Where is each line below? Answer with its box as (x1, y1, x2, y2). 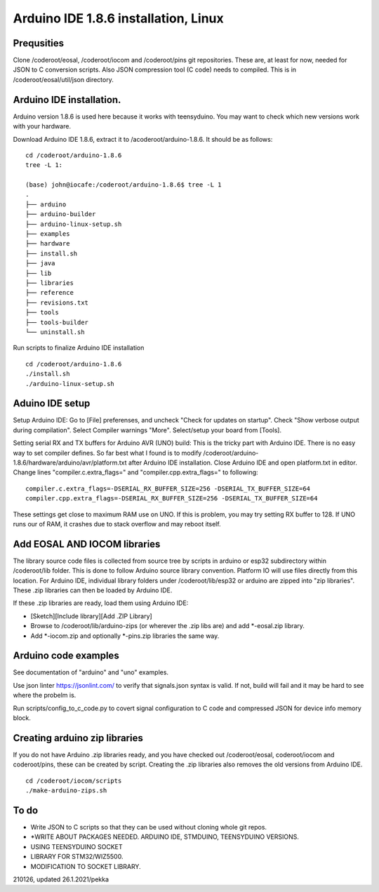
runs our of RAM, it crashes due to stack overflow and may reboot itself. (13, 519, 221, 528)
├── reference (25, 288, 74, 297)
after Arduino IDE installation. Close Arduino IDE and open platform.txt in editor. (128, 458, 357, 467)
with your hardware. (13, 122, 72, 131)
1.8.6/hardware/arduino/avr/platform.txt (13, 458, 127, 467)
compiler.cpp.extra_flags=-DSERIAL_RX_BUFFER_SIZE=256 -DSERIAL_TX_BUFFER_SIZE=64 (25, 495, 318, 502)
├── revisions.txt (25, 298, 89, 307)
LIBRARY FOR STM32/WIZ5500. (30, 853, 124, 861)
